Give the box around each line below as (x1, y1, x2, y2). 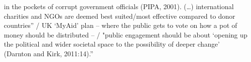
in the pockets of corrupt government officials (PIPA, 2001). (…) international (4, 1, 234, 11)
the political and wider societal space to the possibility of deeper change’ (4, 39, 220, 49)
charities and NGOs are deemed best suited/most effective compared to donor (4, 11, 235, 21)
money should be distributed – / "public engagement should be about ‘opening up (4, 29, 248, 39)
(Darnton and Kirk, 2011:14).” (4, 48, 94, 58)
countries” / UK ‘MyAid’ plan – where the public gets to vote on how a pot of (4, 20, 237, 30)
